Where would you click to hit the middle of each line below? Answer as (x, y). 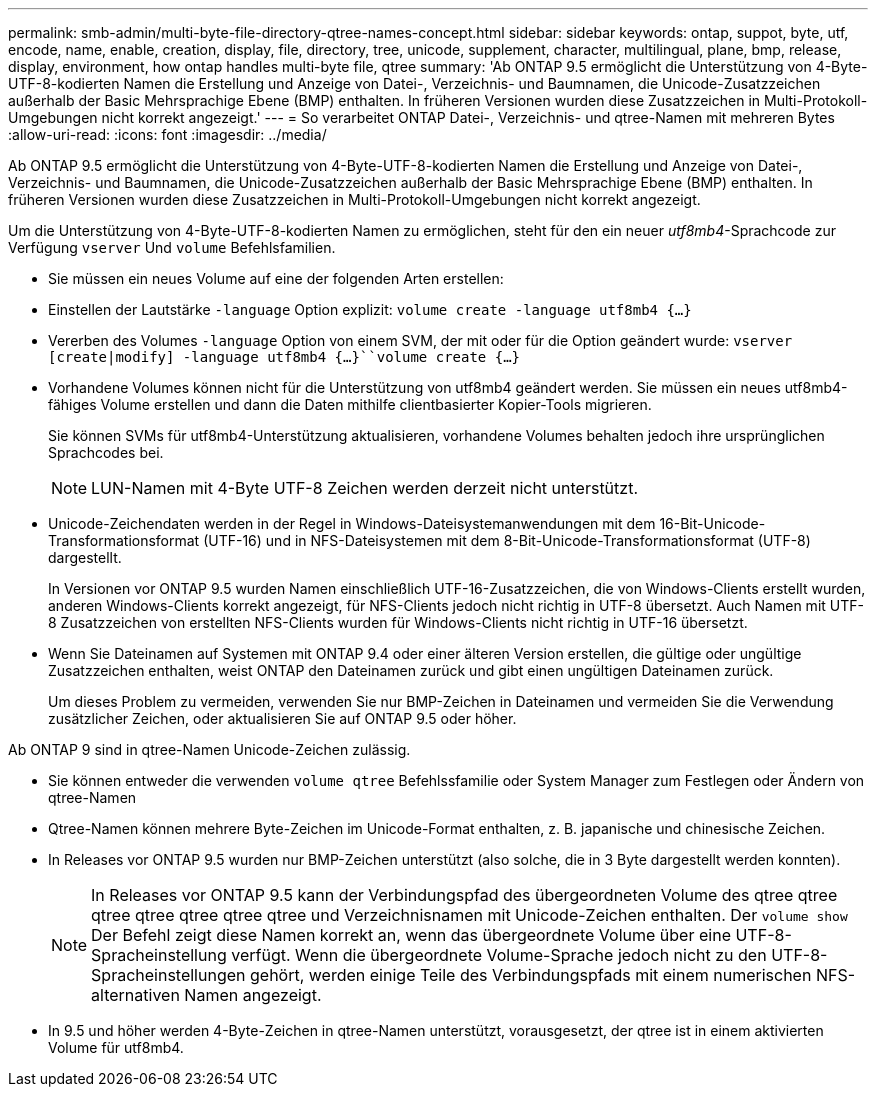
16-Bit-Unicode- (712, 523)
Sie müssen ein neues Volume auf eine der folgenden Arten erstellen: (276, 278)
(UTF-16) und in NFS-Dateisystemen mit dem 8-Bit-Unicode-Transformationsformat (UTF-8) (507, 540)
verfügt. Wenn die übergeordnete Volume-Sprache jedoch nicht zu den (499, 955)
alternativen (135, 995)
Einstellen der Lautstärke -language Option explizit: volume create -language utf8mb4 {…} (370, 309)
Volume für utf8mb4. (116, 1047)
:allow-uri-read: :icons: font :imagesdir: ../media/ (167, 134)
